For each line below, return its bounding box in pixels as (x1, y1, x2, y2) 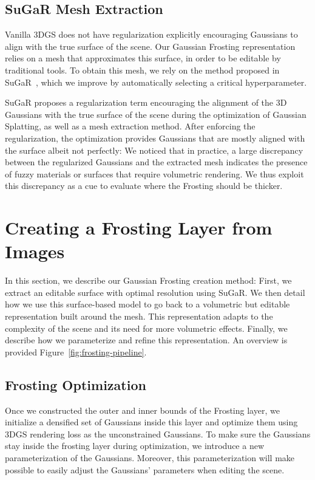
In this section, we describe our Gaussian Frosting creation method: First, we (5, 274, 292, 287)
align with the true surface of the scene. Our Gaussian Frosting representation (5, 39, 296, 52)
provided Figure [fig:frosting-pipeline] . (5, 345, 147, 358)
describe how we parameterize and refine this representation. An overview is (5, 334, 288, 346)
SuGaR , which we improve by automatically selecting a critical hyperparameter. (5, 75, 307, 88)
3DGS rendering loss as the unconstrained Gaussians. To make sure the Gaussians (5, 427, 311, 440)
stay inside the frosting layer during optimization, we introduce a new (5, 439, 265, 452)
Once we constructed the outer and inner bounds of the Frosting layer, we (5, 403, 280, 416)
